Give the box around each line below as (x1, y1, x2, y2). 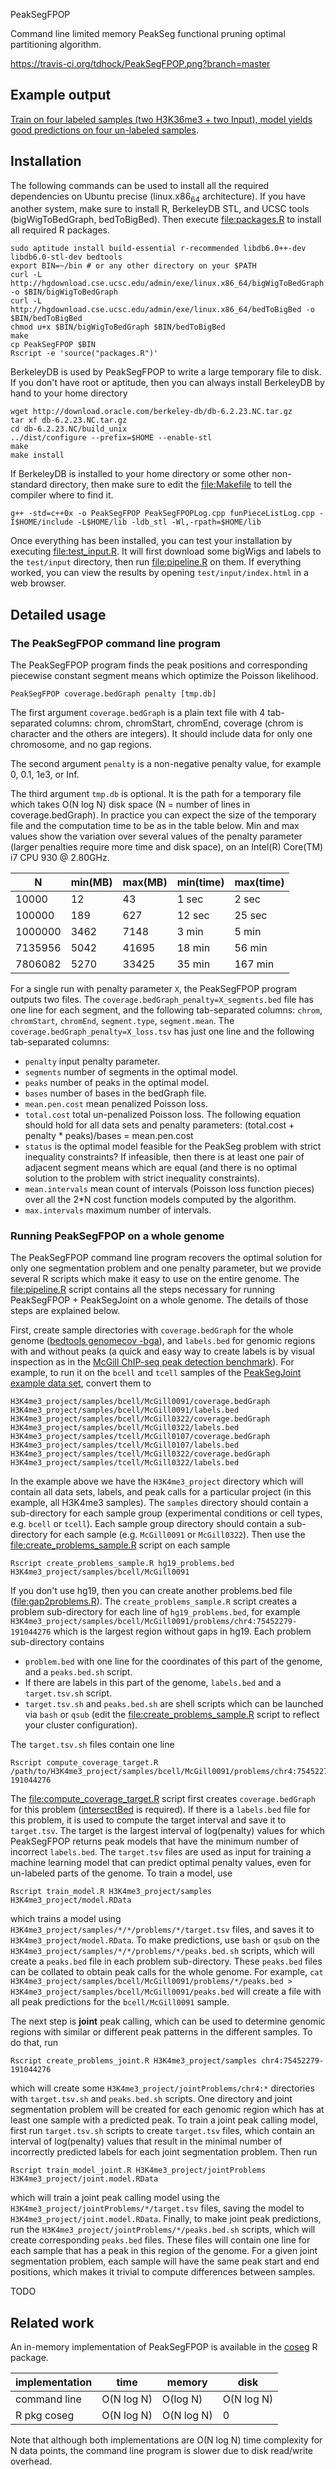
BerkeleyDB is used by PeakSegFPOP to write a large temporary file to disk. (10, 366, 322, 378)
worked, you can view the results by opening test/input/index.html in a (10, 567, 309, 579)
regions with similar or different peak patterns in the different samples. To (10, 2026, 313, 2038)
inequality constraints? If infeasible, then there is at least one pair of (24, 1151, 305, 1163)
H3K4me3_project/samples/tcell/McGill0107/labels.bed (10, 1440, 240, 1451)
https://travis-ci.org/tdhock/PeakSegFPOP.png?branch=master (10, 58, 271, 69)
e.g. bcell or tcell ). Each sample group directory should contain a (10, 1518, 285, 1530)
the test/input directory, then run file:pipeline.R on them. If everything (10, 556, 302, 568)
